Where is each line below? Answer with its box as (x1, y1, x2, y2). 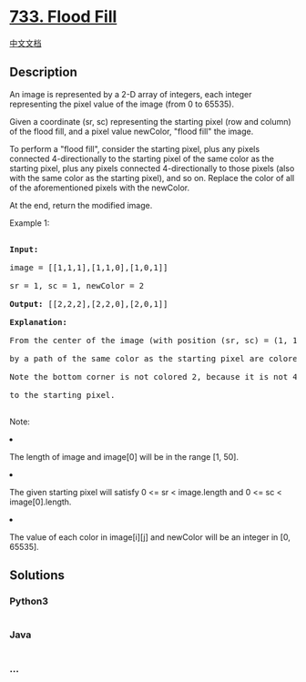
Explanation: (9, 317, 68, 327)
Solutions (9, 567, 66, 584)
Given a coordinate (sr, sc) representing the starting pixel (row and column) (9, 116, 291, 127)
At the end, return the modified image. (9, 199, 153, 210)
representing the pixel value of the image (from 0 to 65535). (9, 98, 235, 109)
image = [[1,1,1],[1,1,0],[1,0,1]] (9, 262, 168, 272)
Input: (9, 244, 39, 254)
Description (9, 65, 77, 80)
